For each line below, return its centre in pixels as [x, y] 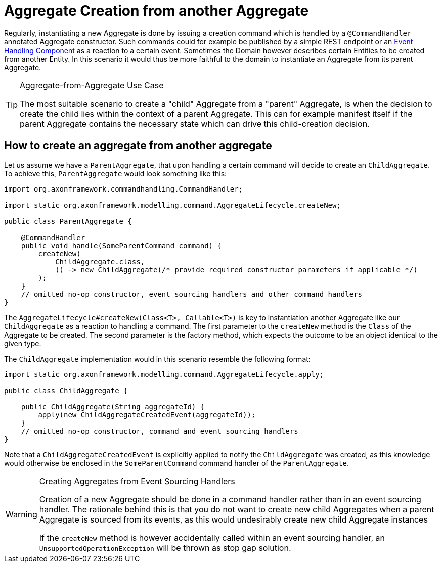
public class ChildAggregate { [66, 390]
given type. [23, 343]
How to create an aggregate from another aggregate [138, 146]
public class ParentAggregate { [68, 221]
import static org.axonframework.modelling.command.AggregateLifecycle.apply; [164, 374]
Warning [21, 514]
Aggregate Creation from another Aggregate [157, 11]
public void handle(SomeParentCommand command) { [121, 245]
